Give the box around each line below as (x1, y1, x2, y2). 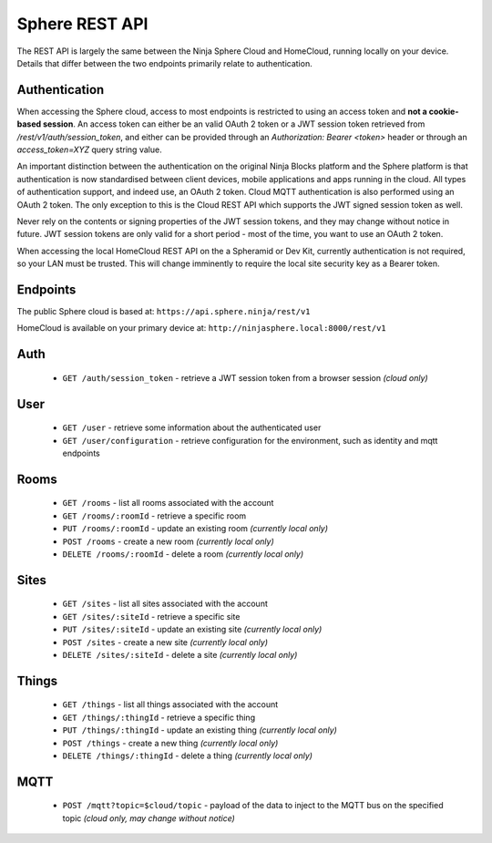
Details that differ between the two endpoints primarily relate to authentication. (16, 57, 313, 68)
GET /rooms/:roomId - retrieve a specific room (62, 510, 247, 521)
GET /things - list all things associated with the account (62, 699, 279, 710)
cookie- (428, 106, 459, 117)
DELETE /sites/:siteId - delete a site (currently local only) (62, 649, 298, 660)
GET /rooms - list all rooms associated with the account (62, 498, 274, 509)
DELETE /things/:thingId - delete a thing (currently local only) (62, 750, 313, 761)
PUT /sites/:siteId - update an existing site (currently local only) (62, 624, 323, 635)
